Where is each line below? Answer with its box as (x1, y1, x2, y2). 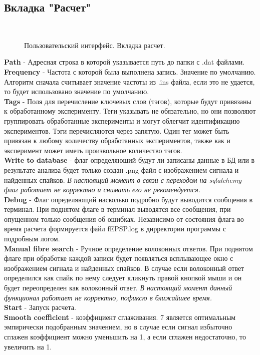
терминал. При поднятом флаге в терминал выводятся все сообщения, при (4, 204, 231, 214)
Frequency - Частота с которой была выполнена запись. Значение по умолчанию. (4, 66, 256, 77)
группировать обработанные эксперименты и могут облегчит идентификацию (4, 115, 240, 126)
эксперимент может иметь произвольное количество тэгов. (4, 145, 182, 155)
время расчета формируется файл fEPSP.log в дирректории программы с (4, 223, 226, 234)
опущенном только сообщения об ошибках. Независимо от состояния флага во (4, 213, 244, 224)
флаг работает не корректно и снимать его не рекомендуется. (4, 184, 200, 195)
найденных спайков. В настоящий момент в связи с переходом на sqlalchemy (4, 174, 242, 185)
